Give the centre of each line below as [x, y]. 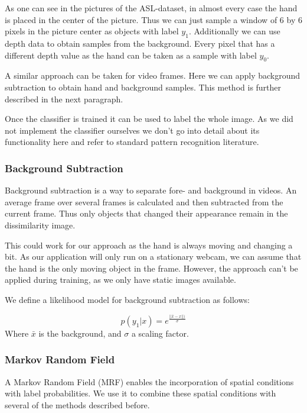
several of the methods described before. [77, 404]
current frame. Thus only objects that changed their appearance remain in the [146, 213]
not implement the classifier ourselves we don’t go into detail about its [132, 130]
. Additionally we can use [234, 31]
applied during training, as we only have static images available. [120, 280]
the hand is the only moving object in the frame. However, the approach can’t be [151, 268]
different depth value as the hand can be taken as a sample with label [131, 55]
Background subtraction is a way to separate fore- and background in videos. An [151, 190]
